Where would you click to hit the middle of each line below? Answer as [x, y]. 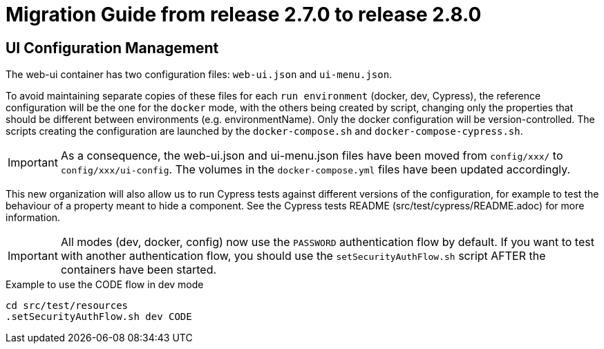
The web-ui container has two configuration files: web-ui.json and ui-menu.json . [199, 75]
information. [33, 218]
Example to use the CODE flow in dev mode [105, 285]
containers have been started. [139, 270]
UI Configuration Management [112, 48]
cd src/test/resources [67, 306]
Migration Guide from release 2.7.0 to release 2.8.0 [244, 15]
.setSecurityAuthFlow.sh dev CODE [99, 317]
